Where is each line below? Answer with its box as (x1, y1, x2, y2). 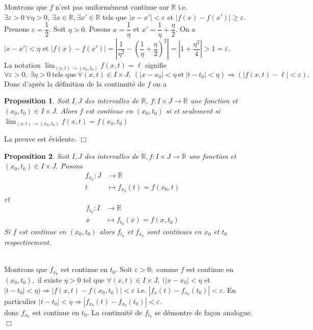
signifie (145, 60, 167, 70)
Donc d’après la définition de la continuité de (4, 78, 145, 89)
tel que (83, 274, 105, 285)
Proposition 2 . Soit (4, 150, 69, 161)
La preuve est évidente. (4, 133, 76, 144)
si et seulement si (166, 105, 220, 116)
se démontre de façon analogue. (154, 307, 253, 317)
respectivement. (4, 236, 51, 247)
